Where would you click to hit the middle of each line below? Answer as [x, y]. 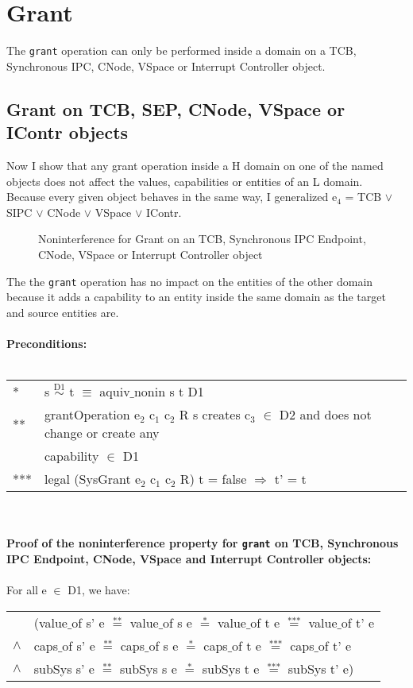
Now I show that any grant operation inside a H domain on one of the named [195, 165]
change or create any [102, 433]
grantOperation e [93, 415]
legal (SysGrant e [93, 479]
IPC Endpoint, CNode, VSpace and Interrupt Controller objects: [189, 559]
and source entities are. [63, 312]
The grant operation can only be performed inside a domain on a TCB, [181, 50]
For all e [27, 590]
